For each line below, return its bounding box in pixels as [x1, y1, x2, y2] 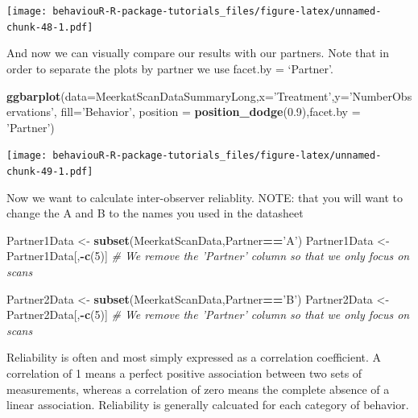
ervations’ [6, 103, 54, 120]
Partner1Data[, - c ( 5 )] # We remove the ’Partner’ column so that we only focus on [6, 247, 410, 264]
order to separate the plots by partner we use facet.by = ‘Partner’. [6, 60, 333, 77]
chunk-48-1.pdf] [6, 21, 93, 33]
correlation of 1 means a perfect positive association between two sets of [6, 364, 362, 381]
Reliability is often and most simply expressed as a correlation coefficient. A [6, 349, 382, 366]
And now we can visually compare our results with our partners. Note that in [6, 44, 389, 61]
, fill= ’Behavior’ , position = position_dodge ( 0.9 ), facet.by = [53, 103, 361, 120]
